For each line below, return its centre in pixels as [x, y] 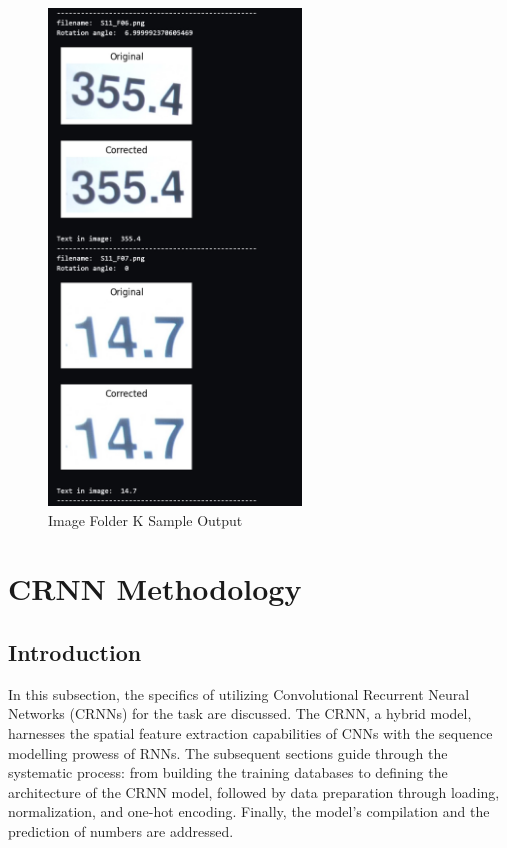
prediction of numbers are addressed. [121, 831]
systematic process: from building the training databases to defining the [228, 772]
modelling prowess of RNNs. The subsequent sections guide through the [228, 752]
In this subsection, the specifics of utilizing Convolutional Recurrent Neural [239, 693]
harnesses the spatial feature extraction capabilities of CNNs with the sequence [250, 733]
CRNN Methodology [155, 588]
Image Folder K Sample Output [145, 519]
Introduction [75, 652]
